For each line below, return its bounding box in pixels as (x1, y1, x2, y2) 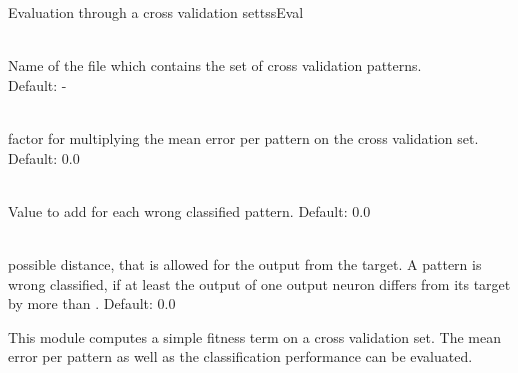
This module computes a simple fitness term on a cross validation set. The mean (8, 326, 501, 347)
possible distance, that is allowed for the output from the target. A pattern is (8, 253, 482, 274)
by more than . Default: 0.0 (8, 293, 176, 314)
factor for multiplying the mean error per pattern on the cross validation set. (8, 127, 479, 148)
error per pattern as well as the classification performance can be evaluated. (8, 346, 473, 367)
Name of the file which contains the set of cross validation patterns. (8, 55, 422, 76)
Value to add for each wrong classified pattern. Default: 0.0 (8, 200, 371, 221)
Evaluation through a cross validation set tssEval (8, 2, 304, 22)
